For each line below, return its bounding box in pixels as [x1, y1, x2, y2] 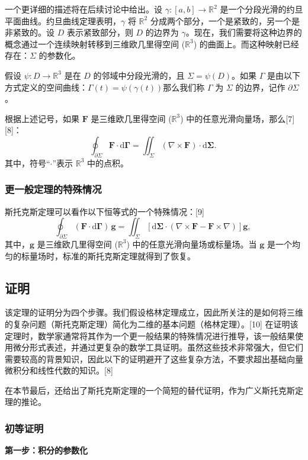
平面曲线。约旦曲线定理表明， [5, 14, 121, 27]
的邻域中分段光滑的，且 [93, 69, 185, 81]
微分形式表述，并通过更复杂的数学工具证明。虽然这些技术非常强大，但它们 [12, 341, 303, 353]
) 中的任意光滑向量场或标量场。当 [126, 237, 257, 250]
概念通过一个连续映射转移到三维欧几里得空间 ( [5, 37, 185, 50]
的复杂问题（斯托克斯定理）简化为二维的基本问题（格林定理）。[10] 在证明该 [5, 317, 299, 330]
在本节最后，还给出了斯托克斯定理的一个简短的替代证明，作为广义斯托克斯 [5, 384, 295, 396]
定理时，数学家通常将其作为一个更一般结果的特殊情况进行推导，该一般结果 [5, 329, 295, 342]
